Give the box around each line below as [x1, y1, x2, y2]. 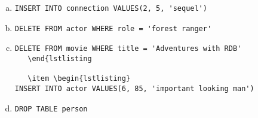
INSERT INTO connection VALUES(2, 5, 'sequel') [14, 4, 207, 13]
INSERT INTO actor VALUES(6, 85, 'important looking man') [14, 84, 254, 93]
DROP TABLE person [14, 104, 88, 113]
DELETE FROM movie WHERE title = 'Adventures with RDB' [14, 44, 242, 53]
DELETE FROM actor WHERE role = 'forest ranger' [14, 24, 212, 33]
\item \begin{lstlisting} [27, 74, 131, 83]
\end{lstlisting [27, 54, 92, 63]
